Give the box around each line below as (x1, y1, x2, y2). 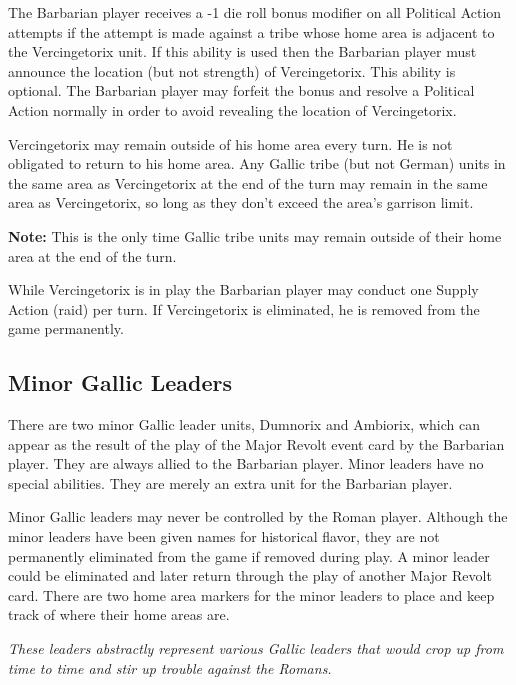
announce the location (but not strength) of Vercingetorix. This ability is (8, 60, 456, 81)
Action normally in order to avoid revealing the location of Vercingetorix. (8, 99, 457, 120)
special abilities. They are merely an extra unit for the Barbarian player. (8, 472, 453, 493)
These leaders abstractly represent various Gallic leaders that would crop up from (8, 638, 504, 659)
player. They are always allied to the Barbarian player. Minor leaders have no (8, 453, 484, 474)
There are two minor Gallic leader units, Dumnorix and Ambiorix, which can (8, 414, 480, 435)
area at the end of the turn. (8, 245, 177, 266)
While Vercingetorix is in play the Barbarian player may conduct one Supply (8, 279, 479, 300)
